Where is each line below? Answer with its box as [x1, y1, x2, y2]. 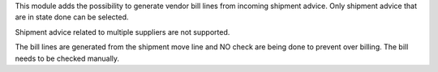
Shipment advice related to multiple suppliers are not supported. [15, 27, 230, 36]
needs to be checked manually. [15, 53, 120, 63]
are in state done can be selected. [15, 12, 129, 22]
